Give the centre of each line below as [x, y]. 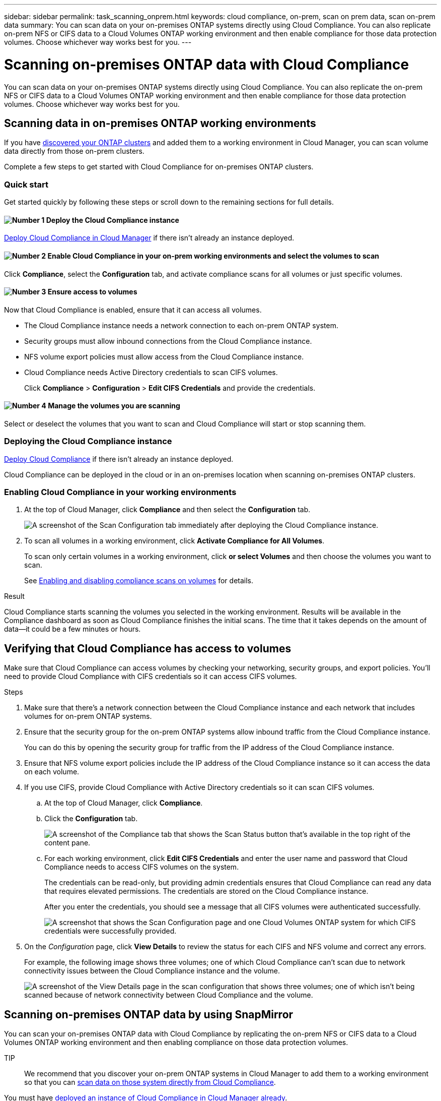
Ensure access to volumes [92, 292]
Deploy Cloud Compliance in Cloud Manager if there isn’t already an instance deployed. [149, 238]
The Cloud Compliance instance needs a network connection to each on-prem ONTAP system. [181, 325]
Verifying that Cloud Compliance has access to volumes [148, 648]
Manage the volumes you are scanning [114, 406]
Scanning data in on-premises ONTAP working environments [160, 123]
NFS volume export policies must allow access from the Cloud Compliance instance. [164, 356]
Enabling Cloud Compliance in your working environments [120, 492]
